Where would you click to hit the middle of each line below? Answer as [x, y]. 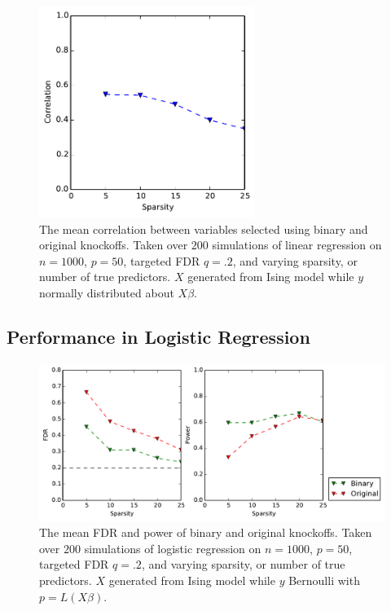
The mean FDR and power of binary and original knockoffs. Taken [206, 532]
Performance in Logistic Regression [158, 336]
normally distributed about [107, 293]
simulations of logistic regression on [173, 548]
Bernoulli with [324, 580]
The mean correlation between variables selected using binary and [204, 229]
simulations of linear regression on [297, 245]
